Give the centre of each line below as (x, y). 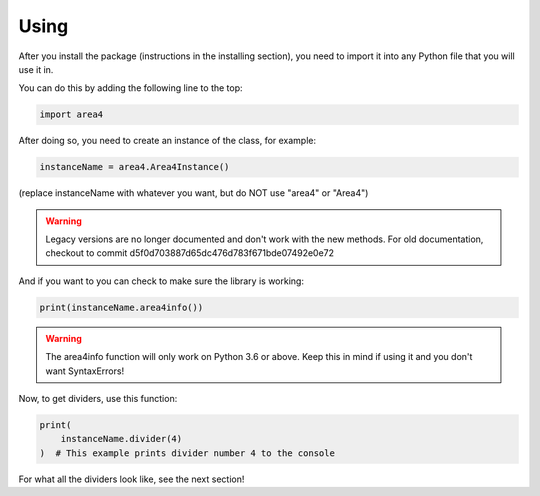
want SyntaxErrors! (85, 371)
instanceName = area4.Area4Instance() (134, 167)
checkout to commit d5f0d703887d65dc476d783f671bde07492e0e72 (190, 253)
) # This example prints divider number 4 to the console (187, 453)
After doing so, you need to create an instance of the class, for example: (167, 141)
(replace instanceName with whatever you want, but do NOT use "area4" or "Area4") (193, 193)
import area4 (71, 114)
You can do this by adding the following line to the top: (131, 88)
